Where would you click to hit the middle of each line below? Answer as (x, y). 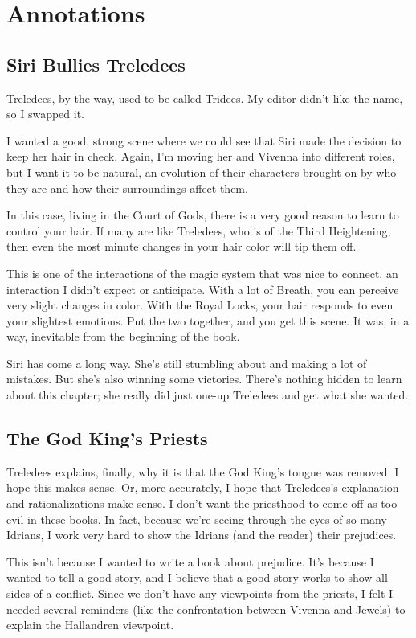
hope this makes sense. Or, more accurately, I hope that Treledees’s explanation (203, 487)
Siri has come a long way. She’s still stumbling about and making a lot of (187, 363)
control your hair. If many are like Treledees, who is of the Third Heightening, (199, 230)
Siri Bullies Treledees (96, 64)
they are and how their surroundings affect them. (127, 188)
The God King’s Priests (107, 438)
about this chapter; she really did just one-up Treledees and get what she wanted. (208, 395)
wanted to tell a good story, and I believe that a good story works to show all (197, 577)
